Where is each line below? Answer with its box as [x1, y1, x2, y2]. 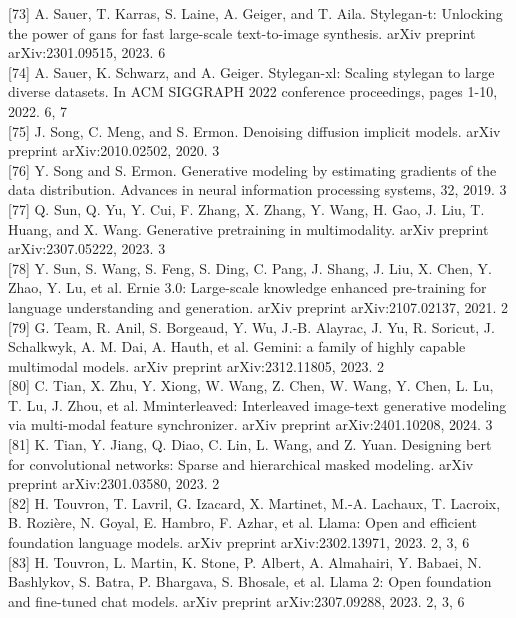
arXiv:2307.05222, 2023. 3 [8, 238, 166, 259]
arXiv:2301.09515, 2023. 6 [8, 42, 166, 63]
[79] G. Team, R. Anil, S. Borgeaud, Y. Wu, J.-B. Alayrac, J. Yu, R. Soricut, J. [8, 316, 495, 337]
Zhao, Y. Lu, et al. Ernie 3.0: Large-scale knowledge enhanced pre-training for [8, 277, 487, 298]
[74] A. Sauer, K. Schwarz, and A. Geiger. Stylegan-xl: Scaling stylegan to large [8, 61, 495, 82]
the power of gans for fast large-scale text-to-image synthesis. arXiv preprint [8, 22, 476, 43]
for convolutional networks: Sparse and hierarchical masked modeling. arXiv [8, 453, 474, 474]
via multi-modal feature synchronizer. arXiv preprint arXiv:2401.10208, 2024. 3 [8, 414, 493, 435]
